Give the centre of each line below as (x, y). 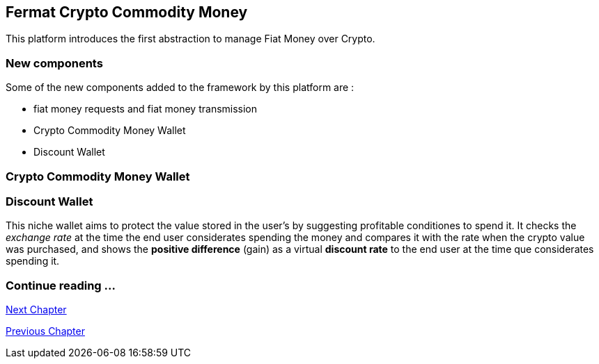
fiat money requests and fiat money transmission (146, 109)
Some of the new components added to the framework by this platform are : (180, 88)
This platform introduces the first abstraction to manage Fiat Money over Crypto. (190, 39)
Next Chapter (36, 310)
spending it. (33, 261)
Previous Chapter (45, 331)
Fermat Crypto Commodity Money (127, 12)
